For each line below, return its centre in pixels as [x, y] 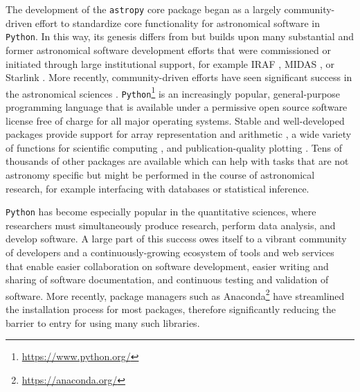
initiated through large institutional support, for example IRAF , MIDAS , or [170, 63]
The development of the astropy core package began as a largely [143, 9]
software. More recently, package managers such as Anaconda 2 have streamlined [175, 294]
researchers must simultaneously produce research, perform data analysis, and [171, 225]
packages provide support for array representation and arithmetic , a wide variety [179, 134]
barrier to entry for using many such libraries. [103, 322]
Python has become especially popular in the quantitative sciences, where [161, 212]
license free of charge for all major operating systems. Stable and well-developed [175, 120]
